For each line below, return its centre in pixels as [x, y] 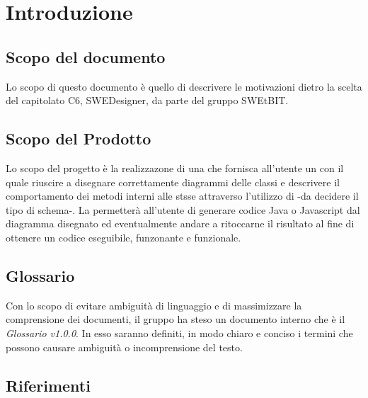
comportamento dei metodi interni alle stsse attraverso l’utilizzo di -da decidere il [182, 196]
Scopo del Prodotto [79, 138]
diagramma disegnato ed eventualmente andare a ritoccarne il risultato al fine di [180, 223]
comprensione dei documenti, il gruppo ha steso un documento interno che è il [176, 319]
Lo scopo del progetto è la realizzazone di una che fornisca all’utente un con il [175, 167]
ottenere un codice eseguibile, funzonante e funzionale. [123, 237]
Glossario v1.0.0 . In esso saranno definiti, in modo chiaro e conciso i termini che [179, 332]
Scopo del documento [86, 56]
